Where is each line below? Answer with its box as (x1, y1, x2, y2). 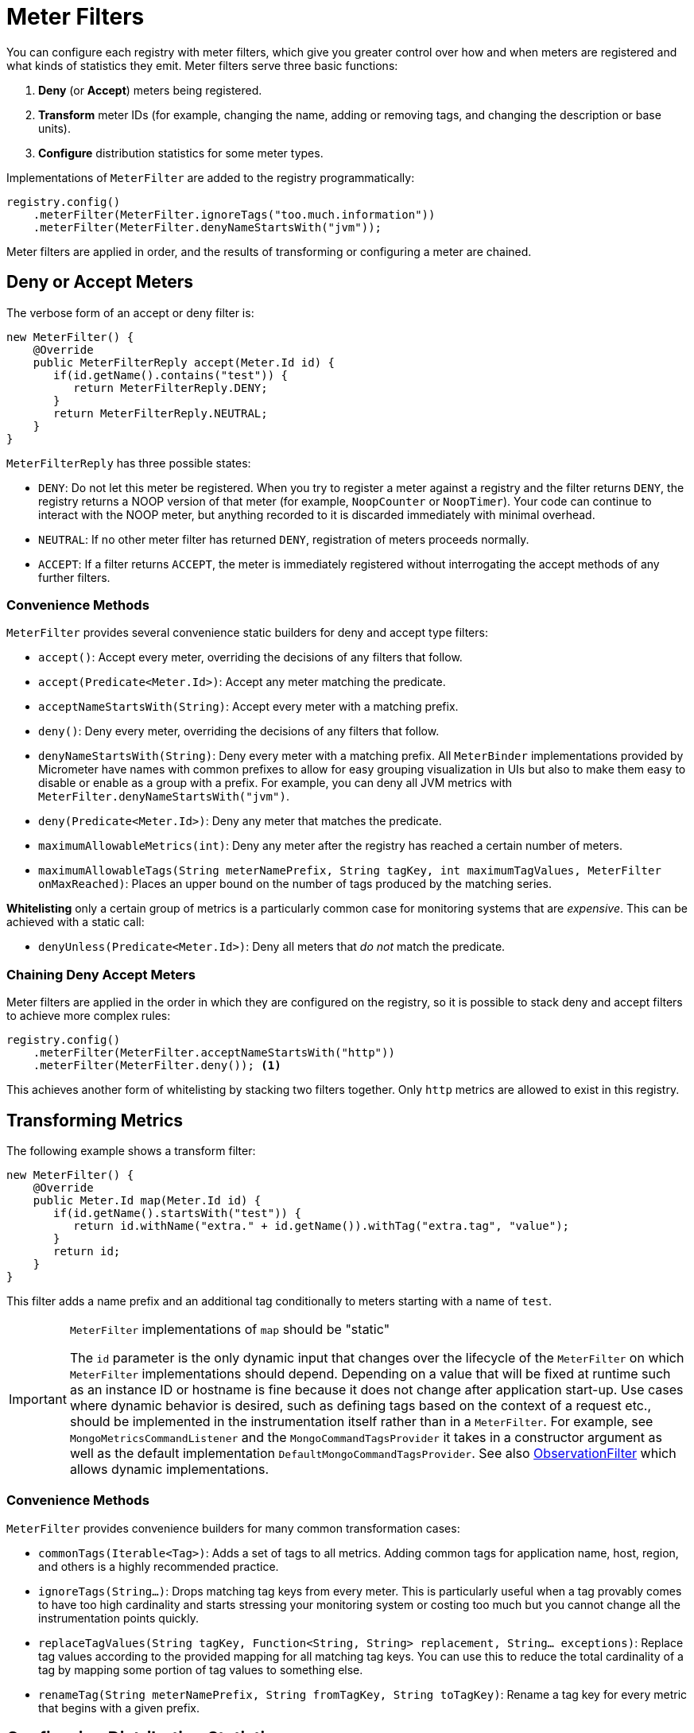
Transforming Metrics (6, 1110, 183, 1130)
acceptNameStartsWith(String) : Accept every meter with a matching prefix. (38, 700, 459, 714)
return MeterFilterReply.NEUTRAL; (53, 406, 268, 420)
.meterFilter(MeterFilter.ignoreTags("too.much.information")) (33, 207, 436, 221)
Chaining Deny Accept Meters (6, 966, 196, 983)
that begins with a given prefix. (38, 1700, 200, 1715)
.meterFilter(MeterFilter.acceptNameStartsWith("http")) (33, 1046, 395, 1060)
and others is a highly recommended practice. (38, 1559, 279, 1573)
